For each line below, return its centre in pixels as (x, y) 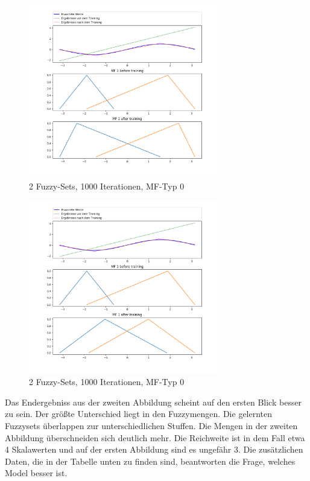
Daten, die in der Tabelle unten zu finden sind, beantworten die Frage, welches (150, 461)
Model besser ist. (36, 473)
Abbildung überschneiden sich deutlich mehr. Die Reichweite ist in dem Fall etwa (155, 437)
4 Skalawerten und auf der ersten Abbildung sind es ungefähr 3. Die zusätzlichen (154, 449)
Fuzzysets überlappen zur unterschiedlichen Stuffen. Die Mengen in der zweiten (151, 425)
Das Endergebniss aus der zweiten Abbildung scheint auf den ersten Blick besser (153, 402)
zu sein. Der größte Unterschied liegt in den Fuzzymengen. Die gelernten (139, 414)
